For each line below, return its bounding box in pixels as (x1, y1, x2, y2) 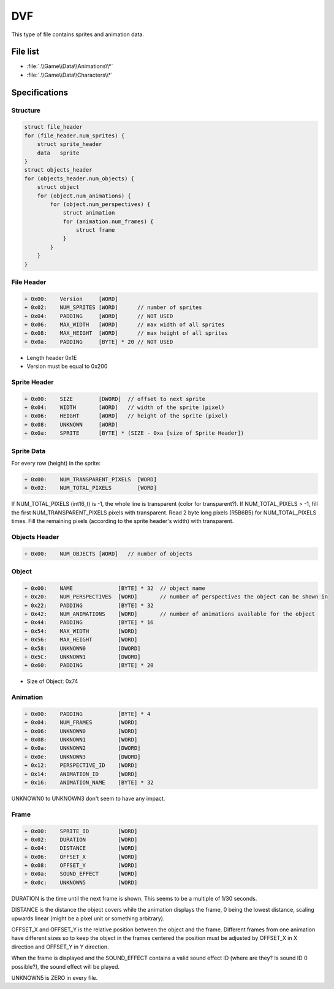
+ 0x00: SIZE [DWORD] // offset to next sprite (24, 395, 205, 402)
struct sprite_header (37, 141, 102, 148)
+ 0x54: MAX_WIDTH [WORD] (24, 627, 138, 635)
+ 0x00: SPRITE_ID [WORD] (24, 828, 138, 834)
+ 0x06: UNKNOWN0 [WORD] (24, 727, 138, 735)
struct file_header (24, 123, 83, 131)
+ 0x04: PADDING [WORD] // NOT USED (24, 313, 173, 319)
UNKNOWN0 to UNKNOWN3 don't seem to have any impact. (11, 795, 165, 802)
